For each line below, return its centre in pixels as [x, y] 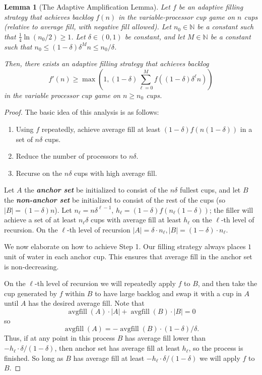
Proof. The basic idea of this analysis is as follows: [82, 112]
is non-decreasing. [31, 266]
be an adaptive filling [211, 7]
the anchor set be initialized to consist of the [96, 190]
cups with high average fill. [116, 173]
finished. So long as [34, 358]
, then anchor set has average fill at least [117, 348]
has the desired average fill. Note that [86, 303]
